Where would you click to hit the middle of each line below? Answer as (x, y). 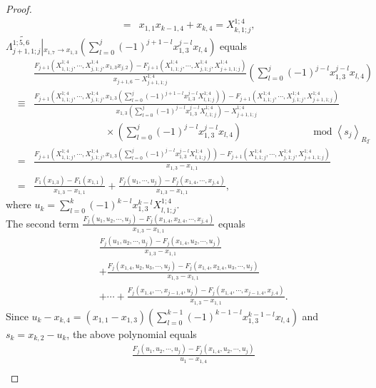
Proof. (19, 9)
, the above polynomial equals (132, 333)
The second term (42, 223)
